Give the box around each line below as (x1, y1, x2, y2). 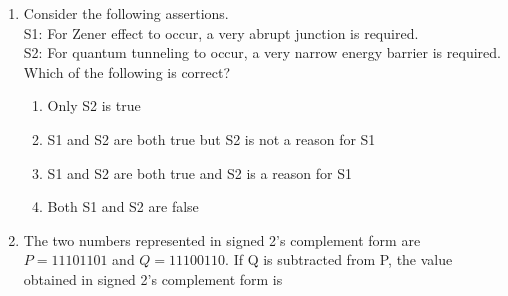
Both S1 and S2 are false (47, 196, 199, 217)
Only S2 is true (47, 95, 141, 116)
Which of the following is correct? (23, 61, 231, 82)
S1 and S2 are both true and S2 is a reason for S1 (47, 162, 353, 183)
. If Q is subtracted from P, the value (225, 249, 453, 270)
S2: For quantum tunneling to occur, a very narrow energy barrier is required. (23, 42, 501, 63)
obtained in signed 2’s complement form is (23, 268, 283, 289)
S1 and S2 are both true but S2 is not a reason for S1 (47, 128, 376, 149)
